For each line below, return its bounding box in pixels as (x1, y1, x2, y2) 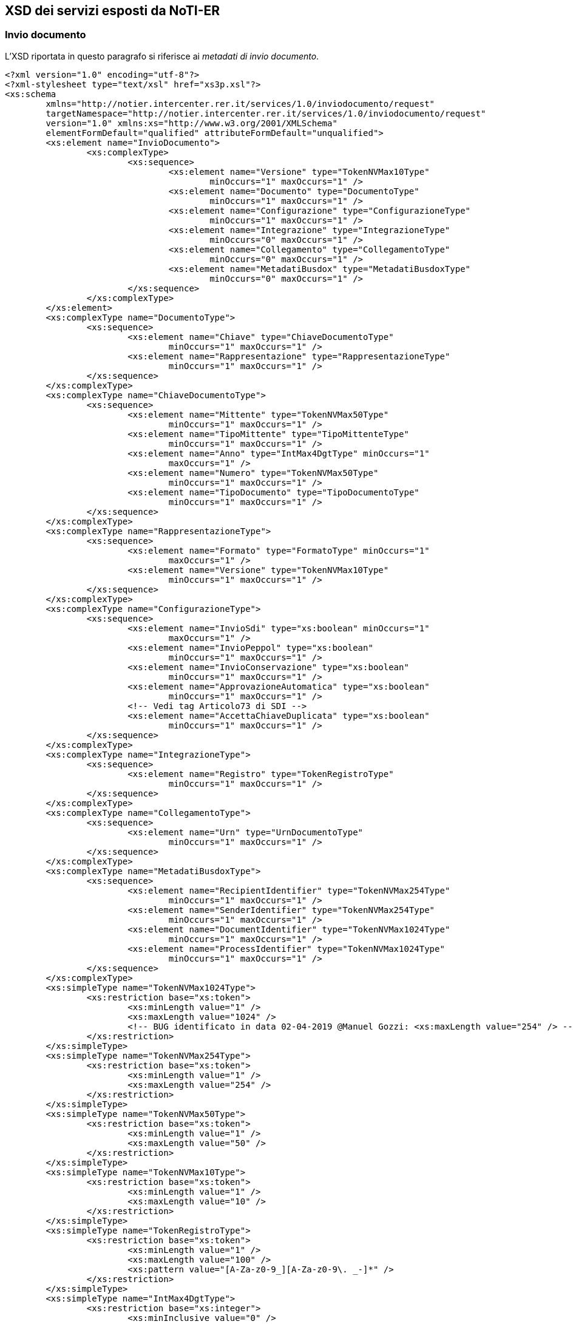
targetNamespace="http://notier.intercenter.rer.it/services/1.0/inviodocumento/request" (46, 108, 486, 118)
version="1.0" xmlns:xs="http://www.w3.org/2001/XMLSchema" (46, 118, 337, 128)
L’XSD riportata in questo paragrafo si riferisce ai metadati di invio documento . (5, 50, 319, 61)
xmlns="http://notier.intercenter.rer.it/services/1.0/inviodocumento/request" (46, 98, 435, 109)
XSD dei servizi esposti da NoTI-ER (5, 3, 220, 18)
